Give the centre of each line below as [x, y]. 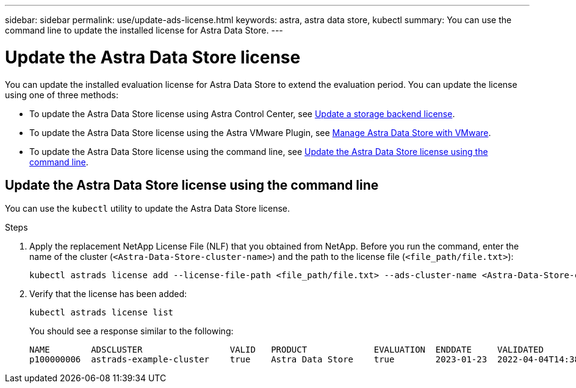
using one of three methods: [62, 95]
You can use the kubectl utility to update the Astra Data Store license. [148, 209]
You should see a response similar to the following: [131, 331]
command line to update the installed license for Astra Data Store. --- [144, 30]
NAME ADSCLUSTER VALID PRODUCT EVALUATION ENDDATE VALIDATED [286, 350]
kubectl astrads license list [102, 313]
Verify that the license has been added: [108, 294]
